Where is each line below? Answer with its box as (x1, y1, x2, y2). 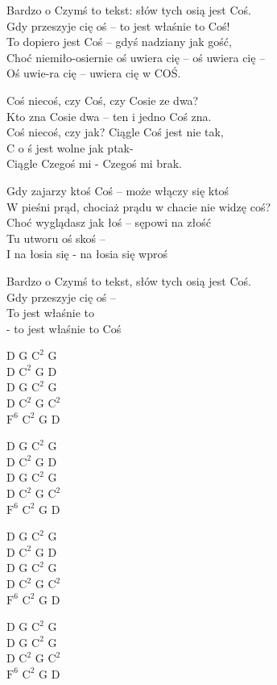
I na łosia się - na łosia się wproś (6, 245, 167, 262)
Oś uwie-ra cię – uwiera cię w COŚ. (6, 65, 181, 81)
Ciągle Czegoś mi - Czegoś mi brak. (6, 155, 182, 172)
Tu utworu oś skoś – (6, 229, 105, 246)
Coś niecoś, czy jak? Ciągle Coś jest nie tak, (6, 123, 224, 140)
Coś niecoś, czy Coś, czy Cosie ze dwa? (6, 91, 199, 108)
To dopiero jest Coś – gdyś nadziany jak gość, (6, 33, 232, 50)
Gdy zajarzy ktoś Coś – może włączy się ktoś (6, 182, 229, 198)
